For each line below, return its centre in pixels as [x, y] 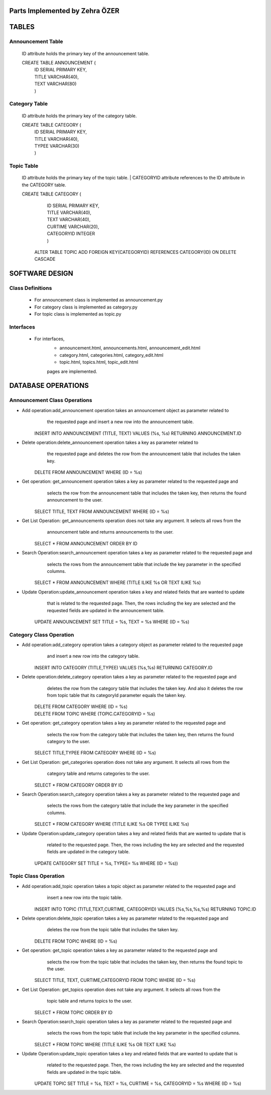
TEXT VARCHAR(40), [69, 220]
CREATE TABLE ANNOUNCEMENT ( [59, 62]
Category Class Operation [42, 635]
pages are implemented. [72, 371]
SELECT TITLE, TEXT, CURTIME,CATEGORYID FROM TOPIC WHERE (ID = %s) [115, 980]
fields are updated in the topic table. [84, 1072]
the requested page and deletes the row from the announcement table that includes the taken [144, 454]
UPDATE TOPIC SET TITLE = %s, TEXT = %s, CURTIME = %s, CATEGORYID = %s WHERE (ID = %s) [138, 1083]
